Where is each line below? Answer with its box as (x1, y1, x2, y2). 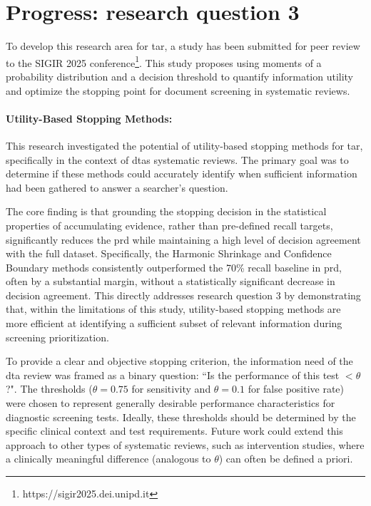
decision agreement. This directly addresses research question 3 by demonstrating (6, 287, 361, 302)
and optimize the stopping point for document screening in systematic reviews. (6, 83, 350, 98)
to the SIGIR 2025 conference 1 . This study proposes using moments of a (6, 53, 322, 70)
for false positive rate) (248, 381, 345, 396)
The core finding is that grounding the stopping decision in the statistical (6, 204, 327, 219)
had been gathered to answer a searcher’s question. (6, 180, 228, 195)
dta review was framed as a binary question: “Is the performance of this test (6, 367, 340, 382)
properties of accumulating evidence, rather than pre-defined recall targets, (6, 217, 333, 232)
